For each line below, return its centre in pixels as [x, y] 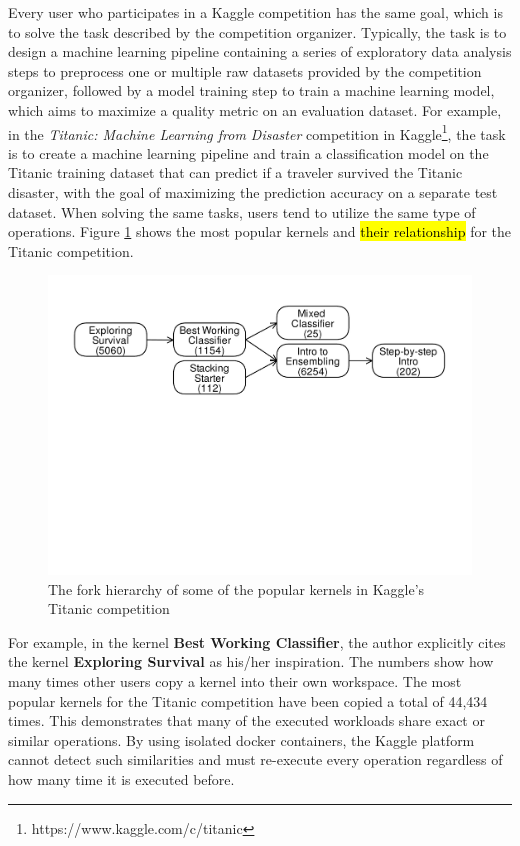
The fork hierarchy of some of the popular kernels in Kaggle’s [236, 588]
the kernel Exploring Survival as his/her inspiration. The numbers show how [251, 661]
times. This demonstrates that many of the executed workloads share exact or [246, 720]
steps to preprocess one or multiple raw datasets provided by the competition [245, 70]
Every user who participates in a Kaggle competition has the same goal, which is [255, 12]
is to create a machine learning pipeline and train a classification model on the [248, 152]
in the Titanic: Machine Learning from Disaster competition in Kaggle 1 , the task [257, 132]
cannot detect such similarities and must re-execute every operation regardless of [255, 759]
